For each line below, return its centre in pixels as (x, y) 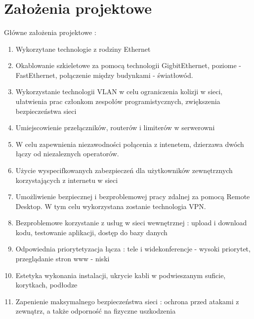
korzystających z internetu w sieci (67, 180)
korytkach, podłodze (46, 285)
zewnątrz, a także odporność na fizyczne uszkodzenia (96, 311)
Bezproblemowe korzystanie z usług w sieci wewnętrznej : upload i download (131, 223)
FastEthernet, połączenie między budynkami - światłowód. (104, 75)
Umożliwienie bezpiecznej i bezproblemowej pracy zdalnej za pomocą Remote (133, 196)
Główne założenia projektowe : (50, 32)
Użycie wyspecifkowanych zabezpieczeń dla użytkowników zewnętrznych (124, 170)
